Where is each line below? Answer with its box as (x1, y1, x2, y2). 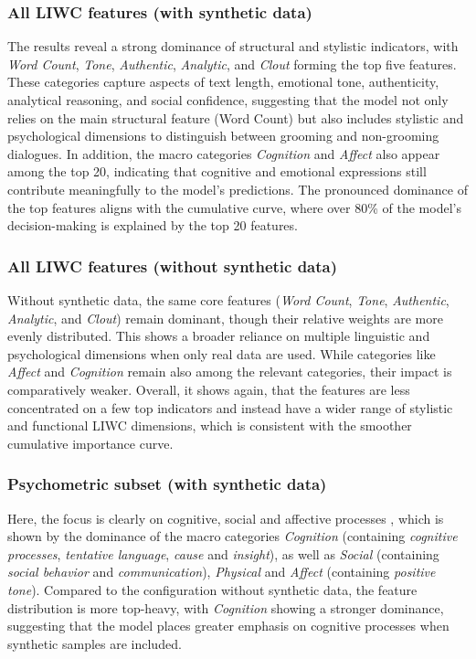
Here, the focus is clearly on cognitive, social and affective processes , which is (7, 508, 444, 527)
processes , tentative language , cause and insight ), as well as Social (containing (7, 544, 439, 563)
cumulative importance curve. (7, 433, 174, 452)
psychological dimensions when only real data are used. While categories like (7, 344, 436, 363)
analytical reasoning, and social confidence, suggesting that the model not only (7, 90, 449, 109)
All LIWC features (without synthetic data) (7, 254, 338, 277)
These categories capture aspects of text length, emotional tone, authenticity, (7, 72, 439, 91)
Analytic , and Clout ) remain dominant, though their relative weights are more (7, 308, 443, 327)
